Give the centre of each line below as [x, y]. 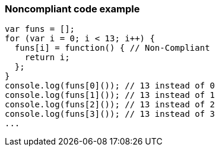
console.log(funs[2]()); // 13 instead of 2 [110, 105]
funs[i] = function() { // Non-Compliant [112, 48]
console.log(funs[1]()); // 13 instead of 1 [110, 95]
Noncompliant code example [72, 9]
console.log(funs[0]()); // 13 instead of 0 [110, 86]
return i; [47, 58]
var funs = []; [40, 29]
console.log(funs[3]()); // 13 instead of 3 [110, 114]
